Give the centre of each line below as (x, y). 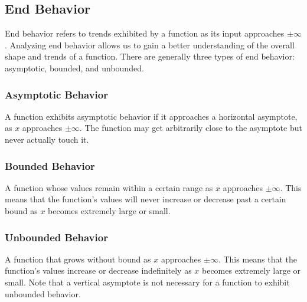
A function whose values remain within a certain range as (109, 187)
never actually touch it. (47, 139)
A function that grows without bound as (78, 259)
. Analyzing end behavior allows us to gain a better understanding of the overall (150, 45)
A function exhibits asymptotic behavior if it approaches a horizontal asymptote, (151, 116)
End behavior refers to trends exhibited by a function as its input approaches (145, 33)
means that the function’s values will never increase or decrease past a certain (146, 199)
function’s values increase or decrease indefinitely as (98, 270)
